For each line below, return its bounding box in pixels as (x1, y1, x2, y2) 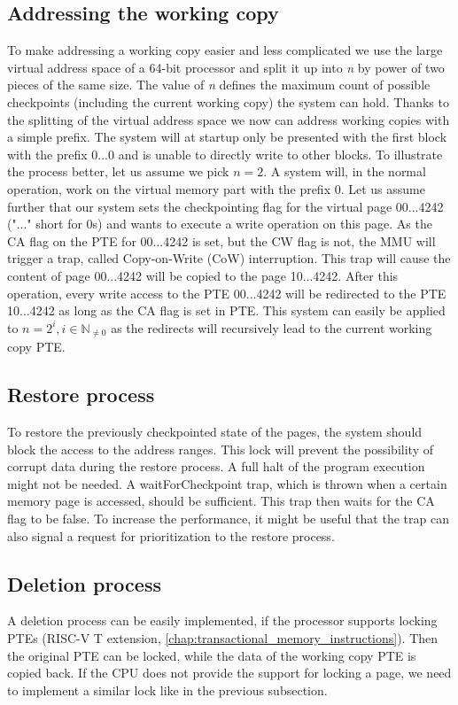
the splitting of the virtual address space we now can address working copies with (7, 110, 450, 128)
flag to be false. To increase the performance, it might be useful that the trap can (7, 508, 449, 527)
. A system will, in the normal (263, 162, 426, 181)
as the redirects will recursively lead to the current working (111, 318, 432, 337)
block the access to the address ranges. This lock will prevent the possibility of (7, 439, 433, 458)
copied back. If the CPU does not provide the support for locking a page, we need (7, 663, 452, 682)
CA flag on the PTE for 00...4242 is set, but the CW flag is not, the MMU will (7, 231, 436, 250)
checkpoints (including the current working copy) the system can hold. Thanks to (7, 92, 449, 111)
